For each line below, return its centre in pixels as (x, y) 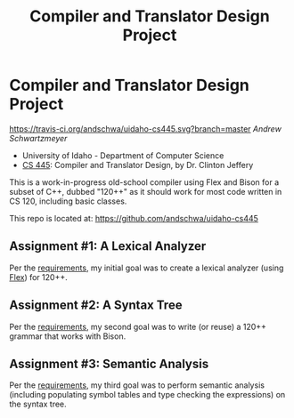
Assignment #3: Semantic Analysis (109, 363)
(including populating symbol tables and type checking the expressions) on (147, 395)
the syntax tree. (38, 404)
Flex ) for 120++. (39, 277)
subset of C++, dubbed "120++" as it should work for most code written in (146, 191)
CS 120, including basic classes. (68, 201)
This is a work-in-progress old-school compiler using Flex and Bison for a (144, 182)
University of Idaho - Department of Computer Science (123, 155)
